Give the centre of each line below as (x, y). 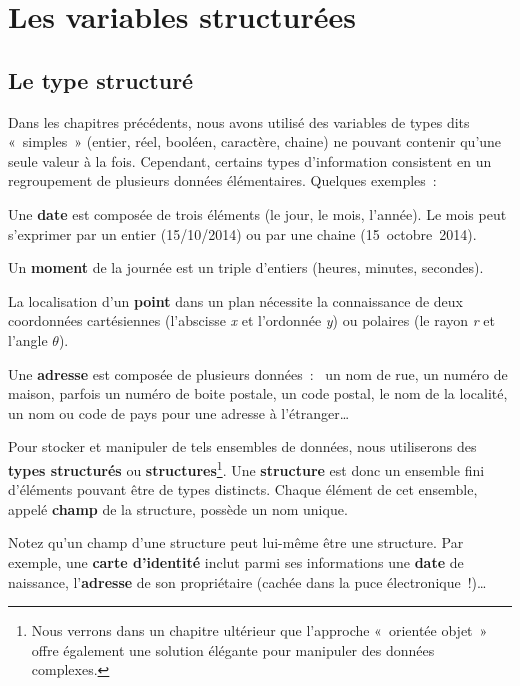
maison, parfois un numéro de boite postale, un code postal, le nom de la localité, (258, 393)
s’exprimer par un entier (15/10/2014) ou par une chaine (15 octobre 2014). (242, 233)
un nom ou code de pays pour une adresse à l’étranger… (179, 412)
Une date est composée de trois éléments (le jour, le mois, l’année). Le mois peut (257, 213)
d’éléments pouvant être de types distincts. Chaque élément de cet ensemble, (243, 489)
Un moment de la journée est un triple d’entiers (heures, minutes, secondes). (246, 267)
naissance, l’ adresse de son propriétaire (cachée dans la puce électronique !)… (247, 581)
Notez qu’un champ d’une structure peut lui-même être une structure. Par (236, 542)
